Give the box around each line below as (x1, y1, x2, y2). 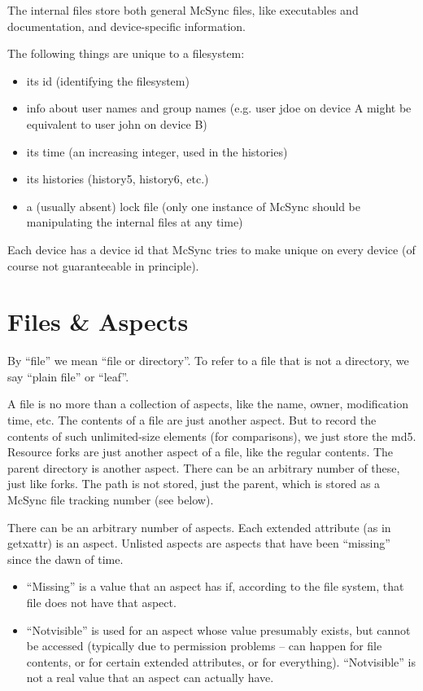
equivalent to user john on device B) (26, 115, 207, 132)
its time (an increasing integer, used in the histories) (26, 143, 288, 160)
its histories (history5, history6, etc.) (26, 170, 209, 187)
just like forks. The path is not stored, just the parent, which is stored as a (7, 475, 381, 492)
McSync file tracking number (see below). (7, 491, 214, 508)
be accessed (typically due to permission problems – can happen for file (26, 637, 382, 654)
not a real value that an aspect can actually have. (26, 669, 274, 686)
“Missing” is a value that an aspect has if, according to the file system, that (26, 578, 404, 595)
